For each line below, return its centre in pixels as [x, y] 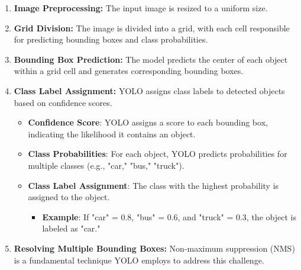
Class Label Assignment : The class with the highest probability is [153, 185]
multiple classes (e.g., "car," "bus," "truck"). [106, 165]
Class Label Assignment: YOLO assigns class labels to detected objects [149, 90]
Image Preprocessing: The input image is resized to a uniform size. [141, 8]
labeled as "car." [71, 228]
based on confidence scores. [63, 102]
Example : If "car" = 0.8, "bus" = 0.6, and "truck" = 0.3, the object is [169, 216]
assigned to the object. [69, 197]
